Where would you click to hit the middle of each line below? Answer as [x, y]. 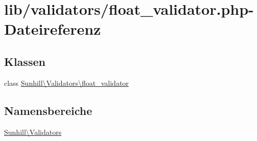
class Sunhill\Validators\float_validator [66, 83]
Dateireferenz [53, 29]
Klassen [25, 61]
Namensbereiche [48, 110]
